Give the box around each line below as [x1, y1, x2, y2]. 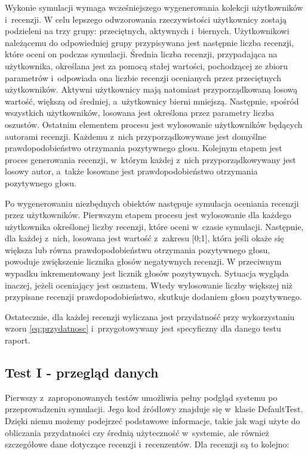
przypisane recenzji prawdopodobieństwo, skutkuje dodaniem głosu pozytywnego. [5, 290, 302, 303]
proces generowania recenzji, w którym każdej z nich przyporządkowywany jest [5, 153, 296, 165]
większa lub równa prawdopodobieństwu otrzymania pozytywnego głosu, [5, 243, 270, 256]
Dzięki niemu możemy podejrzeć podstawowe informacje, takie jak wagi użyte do [5, 415, 300, 427]
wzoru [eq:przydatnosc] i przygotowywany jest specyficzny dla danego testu [5, 322, 281, 335]
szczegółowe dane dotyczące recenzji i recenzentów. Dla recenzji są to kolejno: [5, 438, 289, 450]
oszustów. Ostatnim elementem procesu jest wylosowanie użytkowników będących [5, 118, 303, 130]
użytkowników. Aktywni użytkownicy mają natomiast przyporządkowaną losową [5, 83, 298, 96]
